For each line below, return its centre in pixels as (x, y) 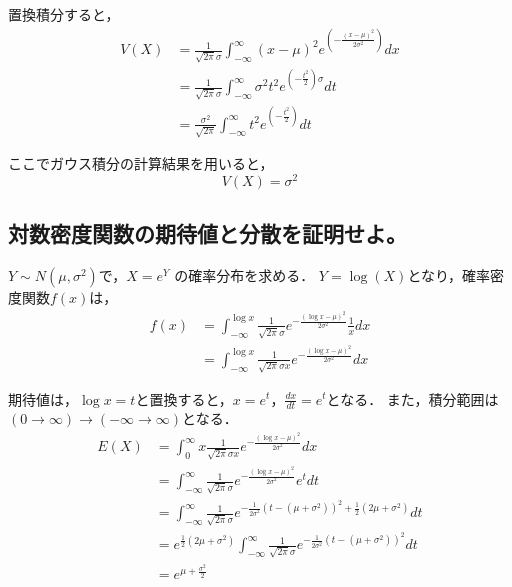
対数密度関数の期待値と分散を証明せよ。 (207, 233)
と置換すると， (184, 398)
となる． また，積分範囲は (412, 398)
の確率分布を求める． (244, 275)
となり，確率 (448, 275)
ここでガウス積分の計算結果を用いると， (141, 163)
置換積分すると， (64, 14)
